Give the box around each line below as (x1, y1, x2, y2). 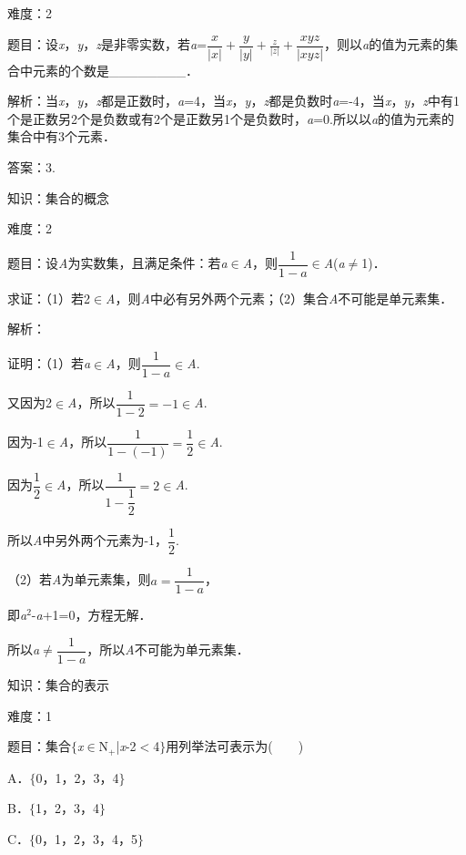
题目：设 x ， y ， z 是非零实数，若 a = (7, 35, 208, 54)
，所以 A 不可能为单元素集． (86, 640, 249, 659)
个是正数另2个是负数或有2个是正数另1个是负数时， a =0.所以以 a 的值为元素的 (7, 108, 455, 128)
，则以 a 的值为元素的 (324, 35, 446, 54)
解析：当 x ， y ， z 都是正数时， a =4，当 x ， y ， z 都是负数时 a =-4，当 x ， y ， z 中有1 (7, 91, 460, 110)
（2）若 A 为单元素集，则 (7, 570, 151, 589)
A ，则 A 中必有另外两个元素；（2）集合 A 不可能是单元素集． (106, 288, 453, 307)
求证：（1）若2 (7, 288, 90, 307)
